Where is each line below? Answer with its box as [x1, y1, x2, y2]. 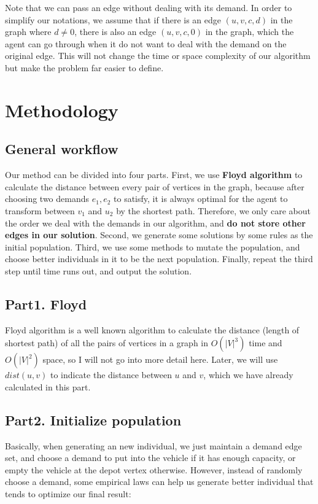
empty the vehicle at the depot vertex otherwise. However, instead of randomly [5, 463, 303, 476]
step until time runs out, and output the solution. [5, 264, 192, 277]
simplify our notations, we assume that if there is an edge [5, 13, 222, 26]
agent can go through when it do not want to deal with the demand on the [5, 37, 287, 50]
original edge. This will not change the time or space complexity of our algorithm [5, 49, 311, 62]
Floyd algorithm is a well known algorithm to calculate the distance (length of [5, 323, 300, 336]
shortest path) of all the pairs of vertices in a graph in [5, 336, 209, 349]
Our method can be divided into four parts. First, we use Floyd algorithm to [5, 168, 303, 181]
